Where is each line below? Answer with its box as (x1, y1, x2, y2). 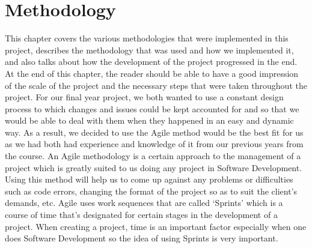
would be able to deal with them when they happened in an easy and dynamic (5, 114, 294, 127)
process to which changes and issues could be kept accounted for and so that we (5, 102, 299, 115)
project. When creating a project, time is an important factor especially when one (5, 220, 307, 232)
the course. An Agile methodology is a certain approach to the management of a (5, 150, 301, 162)
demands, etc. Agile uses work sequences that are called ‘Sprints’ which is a (5, 196, 283, 209)
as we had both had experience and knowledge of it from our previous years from (5, 138, 304, 150)
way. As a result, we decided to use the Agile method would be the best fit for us (5, 126, 304, 138)
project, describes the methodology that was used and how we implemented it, (5, 43, 294, 56)
